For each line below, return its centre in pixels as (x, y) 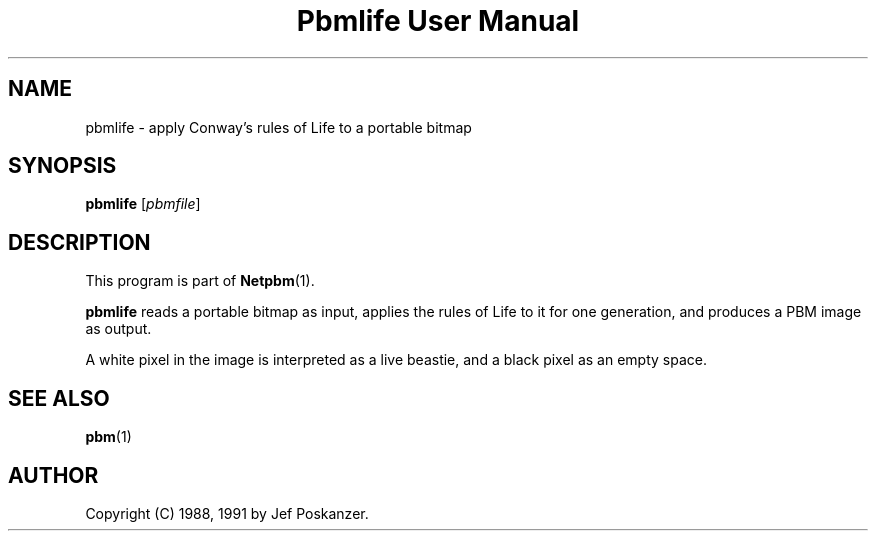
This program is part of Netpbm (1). (200, 281)
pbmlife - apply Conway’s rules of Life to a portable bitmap (278, 127)
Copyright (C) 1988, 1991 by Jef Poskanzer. (227, 513)
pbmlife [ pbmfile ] (143, 204)
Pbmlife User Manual (438, 21)
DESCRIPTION (79, 242)
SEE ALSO (59, 398)
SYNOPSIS (62, 166)
